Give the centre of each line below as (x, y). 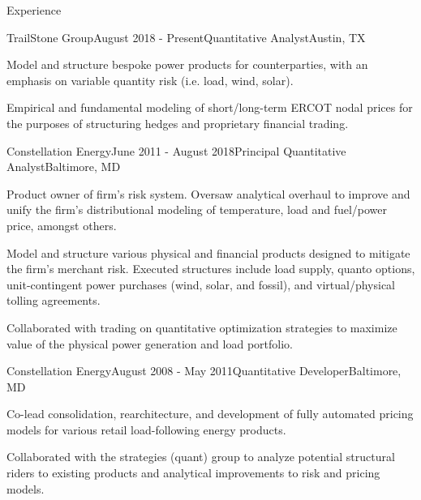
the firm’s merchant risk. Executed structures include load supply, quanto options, (211, 269)
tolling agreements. (54, 300)
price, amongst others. (62, 225)
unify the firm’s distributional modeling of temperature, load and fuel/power (197, 209)
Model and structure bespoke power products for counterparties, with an (187, 64)
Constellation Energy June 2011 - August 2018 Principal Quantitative (176, 150)
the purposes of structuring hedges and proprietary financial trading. (178, 123)
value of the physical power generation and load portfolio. (150, 343)
